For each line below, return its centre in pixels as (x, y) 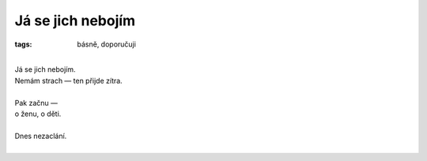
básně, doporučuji (106, 44)
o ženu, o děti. (38, 114)
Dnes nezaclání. (41, 136)
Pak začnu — (36, 103)
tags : (23, 44)
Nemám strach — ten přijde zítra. (68, 80)
